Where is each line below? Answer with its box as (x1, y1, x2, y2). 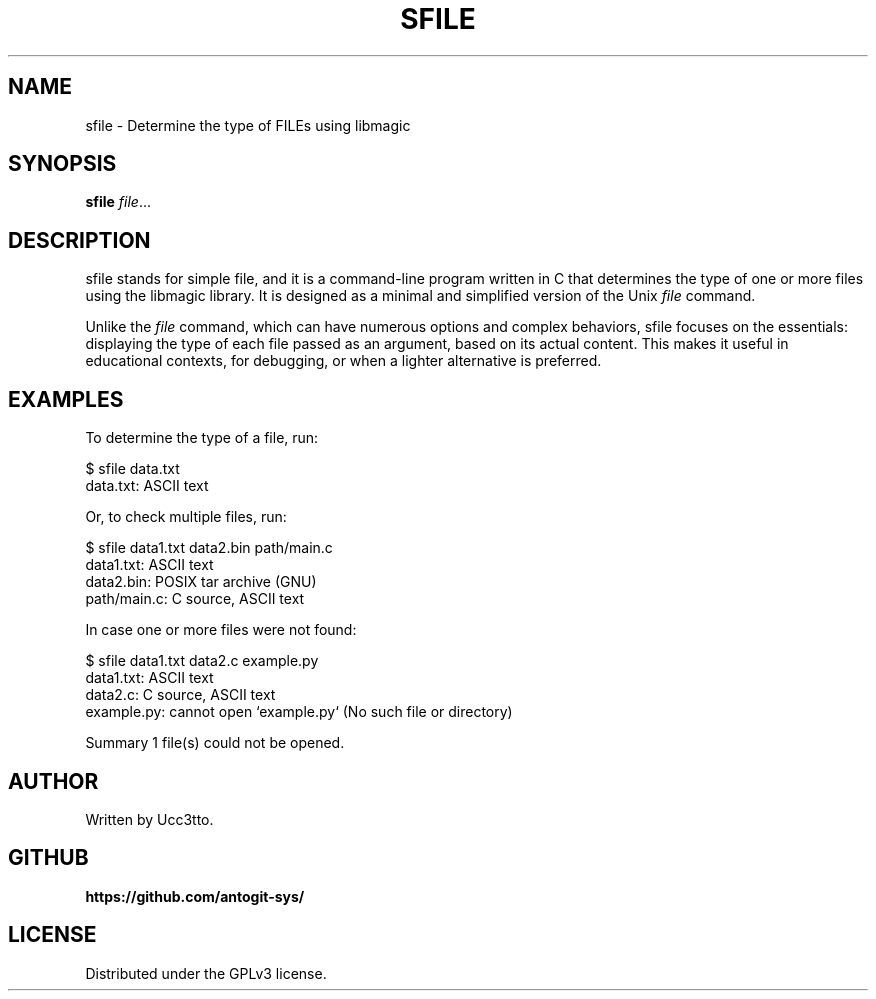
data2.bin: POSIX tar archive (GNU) (85, 573, 317, 591)
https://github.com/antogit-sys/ (85, 887, 305, 905)
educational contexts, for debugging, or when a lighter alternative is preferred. (85, 352, 602, 370)
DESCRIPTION (8, 227, 151, 253)
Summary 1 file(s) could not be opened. (85, 734, 345, 752)
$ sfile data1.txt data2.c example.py (85, 652, 319, 670)
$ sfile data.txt (85, 460, 180, 478)
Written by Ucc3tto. (85, 810, 214, 828)
